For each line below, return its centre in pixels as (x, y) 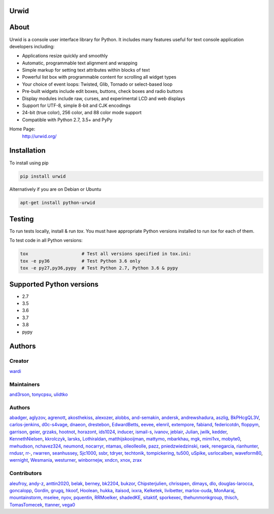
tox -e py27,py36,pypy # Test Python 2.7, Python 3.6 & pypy (99, 268)
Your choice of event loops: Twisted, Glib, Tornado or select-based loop (97, 84)
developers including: (32, 46)
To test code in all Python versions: (46, 241)
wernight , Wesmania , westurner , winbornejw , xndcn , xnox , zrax (76, 460)
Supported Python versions (54, 284)
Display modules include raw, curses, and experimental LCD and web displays (104, 98)
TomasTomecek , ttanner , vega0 (42, 504)
